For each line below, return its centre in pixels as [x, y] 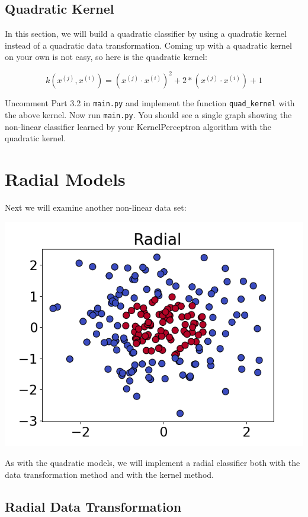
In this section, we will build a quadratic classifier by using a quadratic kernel [146, 34]
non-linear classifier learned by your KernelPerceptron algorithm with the [138, 126]
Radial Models [65, 179]
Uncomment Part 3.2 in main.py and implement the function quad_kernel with [150, 103]
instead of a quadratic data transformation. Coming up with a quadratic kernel [148, 45]
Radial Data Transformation [93, 506]
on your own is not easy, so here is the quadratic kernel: [106, 57]
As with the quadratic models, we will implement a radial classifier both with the [153, 463]
